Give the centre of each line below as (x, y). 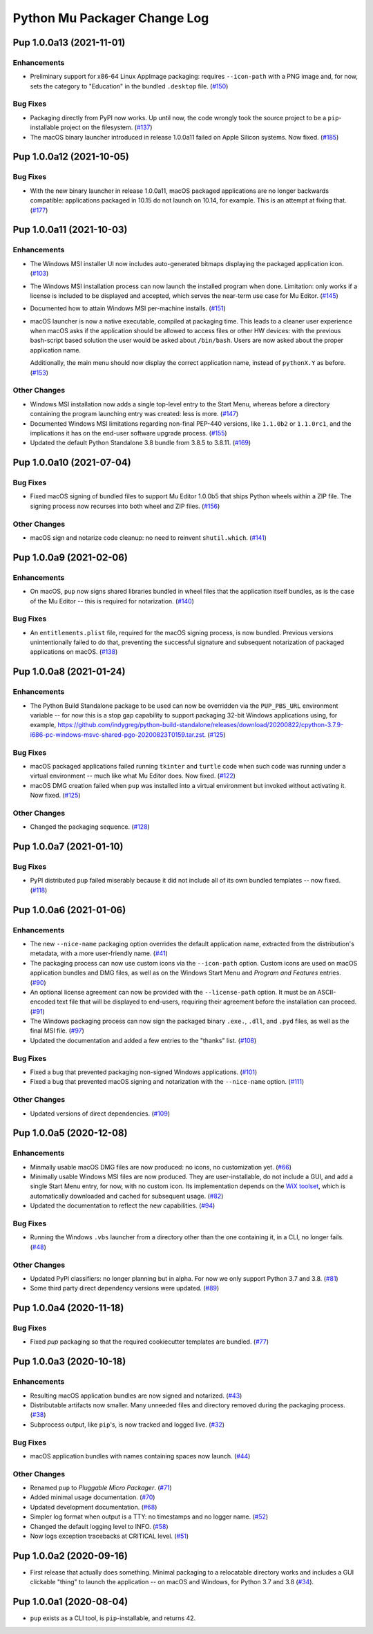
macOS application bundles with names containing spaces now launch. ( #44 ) (140, 1456)
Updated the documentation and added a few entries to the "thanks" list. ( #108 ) (143, 1040)
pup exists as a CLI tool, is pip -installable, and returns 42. (113, 1618)
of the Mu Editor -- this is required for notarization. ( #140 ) (112, 601)
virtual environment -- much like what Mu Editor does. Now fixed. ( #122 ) (133, 776)
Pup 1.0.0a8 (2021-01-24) (69, 672)
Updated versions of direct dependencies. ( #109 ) (100, 1114)
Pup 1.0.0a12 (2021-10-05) (71, 157)
